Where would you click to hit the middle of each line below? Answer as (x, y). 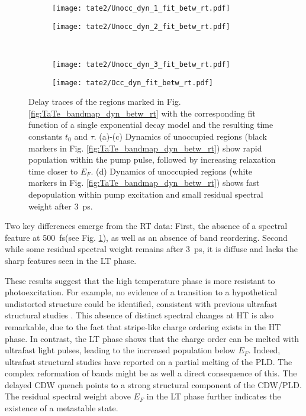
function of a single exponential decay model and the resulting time (151, 125)
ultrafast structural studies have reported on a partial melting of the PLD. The (149, 361)
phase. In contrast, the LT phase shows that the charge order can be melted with (152, 338)
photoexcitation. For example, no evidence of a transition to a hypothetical (141, 292)
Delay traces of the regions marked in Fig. (105, 101)
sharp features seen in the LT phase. (71, 260)
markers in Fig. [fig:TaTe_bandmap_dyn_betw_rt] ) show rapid (145, 148)
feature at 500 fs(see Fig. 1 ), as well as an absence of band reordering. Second (146, 237)
